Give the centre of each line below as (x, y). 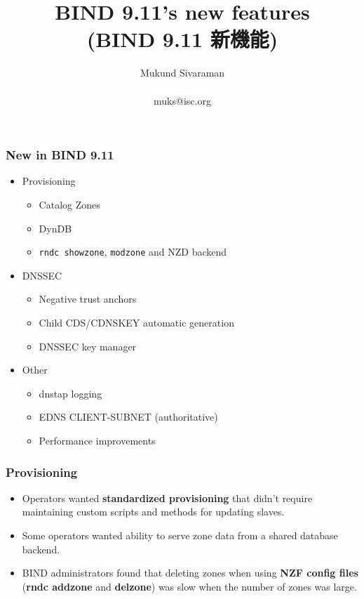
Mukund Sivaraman (182, 73)
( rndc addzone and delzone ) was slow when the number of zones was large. (189, 586)
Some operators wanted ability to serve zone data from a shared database (180, 535)
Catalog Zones (69, 204)
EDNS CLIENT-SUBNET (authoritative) (128, 417)
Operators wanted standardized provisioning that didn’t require (167, 498)
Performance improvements (97, 440)
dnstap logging (70, 393)
